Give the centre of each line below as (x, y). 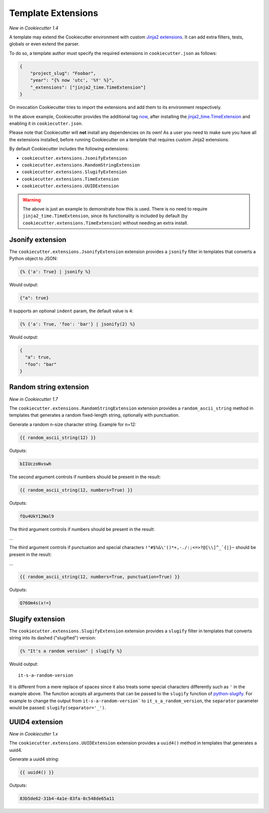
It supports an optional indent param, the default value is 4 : (71, 311)
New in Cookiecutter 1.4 (34, 28)
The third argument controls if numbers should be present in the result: (82, 529)
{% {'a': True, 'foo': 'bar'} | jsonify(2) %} (77, 324)
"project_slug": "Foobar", (63, 73)
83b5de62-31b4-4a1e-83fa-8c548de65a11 (67, 798)
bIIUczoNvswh (36, 464)
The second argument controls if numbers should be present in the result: (85, 477)
